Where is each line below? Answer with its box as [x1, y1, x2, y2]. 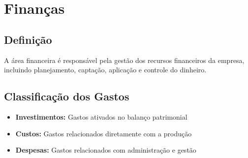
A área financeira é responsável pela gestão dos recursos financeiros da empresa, [4, 55, 245, 65]
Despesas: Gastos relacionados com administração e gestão [15, 145, 196, 155]
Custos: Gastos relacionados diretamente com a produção [15, 128, 192, 138]
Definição [4, 32, 52, 47]
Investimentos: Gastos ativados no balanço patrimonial [15, 111, 187, 122]
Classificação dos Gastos [4, 89, 129, 104]
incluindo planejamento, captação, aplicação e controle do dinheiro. [4, 64, 207, 75]
